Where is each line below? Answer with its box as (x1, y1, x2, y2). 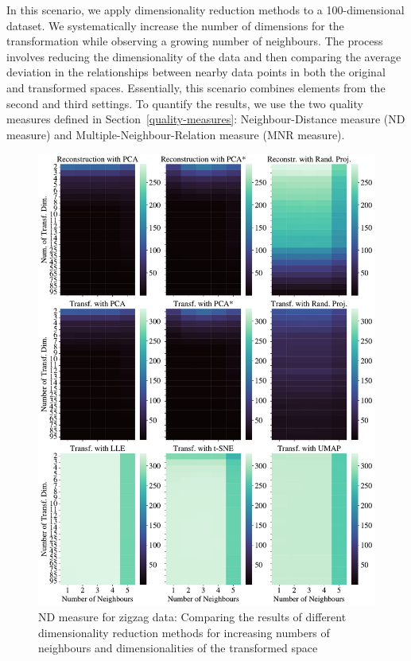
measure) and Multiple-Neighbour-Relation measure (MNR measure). (6, 126, 345, 142)
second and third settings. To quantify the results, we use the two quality (6, 95, 363, 111)
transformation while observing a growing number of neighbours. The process (6, 33, 383, 49)
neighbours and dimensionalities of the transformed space (38, 640, 318, 656)
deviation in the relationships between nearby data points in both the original (6, 64, 386, 80)
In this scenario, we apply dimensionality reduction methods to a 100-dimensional (6, 2, 405, 17)
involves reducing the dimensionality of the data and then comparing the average (6, 48, 401, 64)
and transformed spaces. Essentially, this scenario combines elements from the (6, 79, 386, 95)
